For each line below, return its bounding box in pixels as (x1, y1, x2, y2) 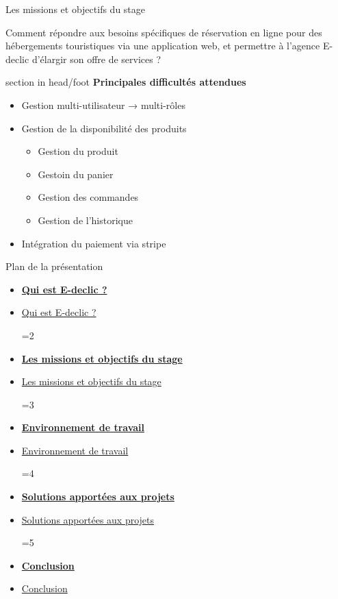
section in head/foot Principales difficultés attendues (5, 75, 246, 89)
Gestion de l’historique (38, 212, 133, 227)
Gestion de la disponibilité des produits (21, 121, 187, 135)
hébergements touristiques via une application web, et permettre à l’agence (5, 38, 320, 53)
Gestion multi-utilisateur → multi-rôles (21, 97, 185, 112)
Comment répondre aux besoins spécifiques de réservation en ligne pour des (5, 25, 322, 39)
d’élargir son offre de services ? (31, 51, 161, 66)
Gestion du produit (38, 144, 118, 158)
